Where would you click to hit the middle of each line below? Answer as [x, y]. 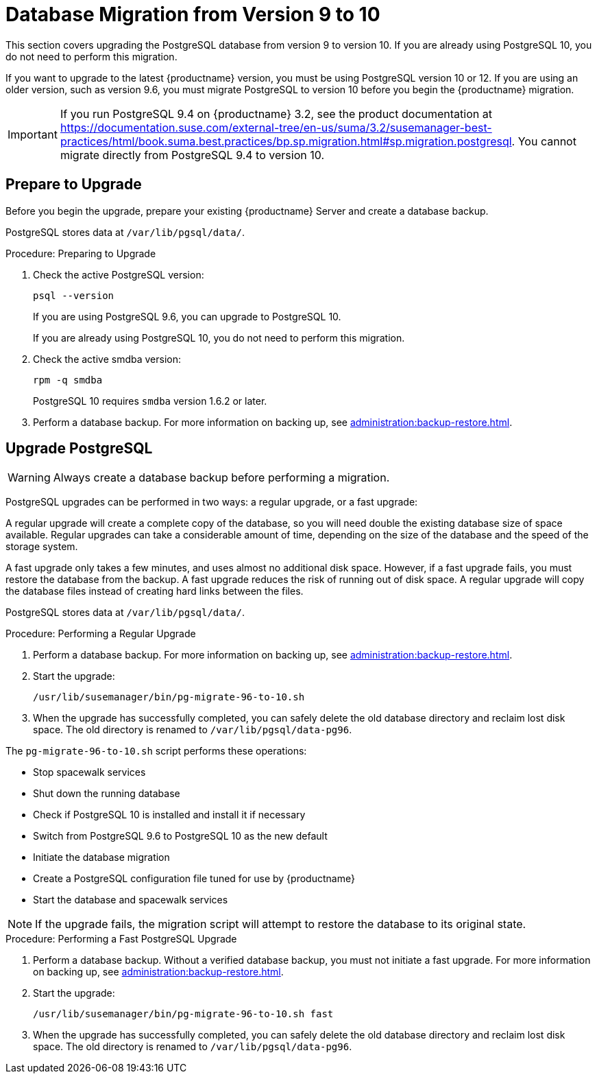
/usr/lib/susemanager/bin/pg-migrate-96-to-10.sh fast [183, 1014]
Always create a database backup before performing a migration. [221, 478]
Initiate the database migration [101, 857]
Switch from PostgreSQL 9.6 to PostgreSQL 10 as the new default [180, 836]
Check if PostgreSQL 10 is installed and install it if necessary [169, 815]
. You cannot [544, 141]
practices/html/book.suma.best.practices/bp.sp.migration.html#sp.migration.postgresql [286, 141]
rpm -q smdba [68, 380]
